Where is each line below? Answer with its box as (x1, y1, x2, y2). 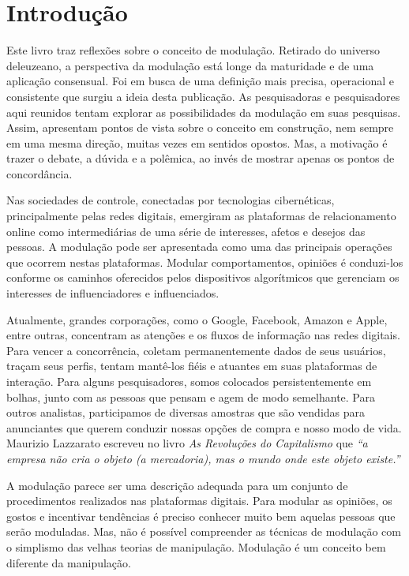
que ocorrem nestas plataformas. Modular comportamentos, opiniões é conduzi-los (6, 253, 403, 270)
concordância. (6, 165, 73, 181)
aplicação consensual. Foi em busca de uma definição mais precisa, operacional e (6, 73, 395, 89)
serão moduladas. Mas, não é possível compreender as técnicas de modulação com (6, 523, 401, 540)
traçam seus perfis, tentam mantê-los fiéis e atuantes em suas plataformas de (6, 357, 377, 374)
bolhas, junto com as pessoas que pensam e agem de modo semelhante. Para (6, 388, 375, 405)
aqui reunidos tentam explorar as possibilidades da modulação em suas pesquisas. (6, 103, 401, 120)
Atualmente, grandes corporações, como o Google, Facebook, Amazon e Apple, (6, 311, 388, 327)
